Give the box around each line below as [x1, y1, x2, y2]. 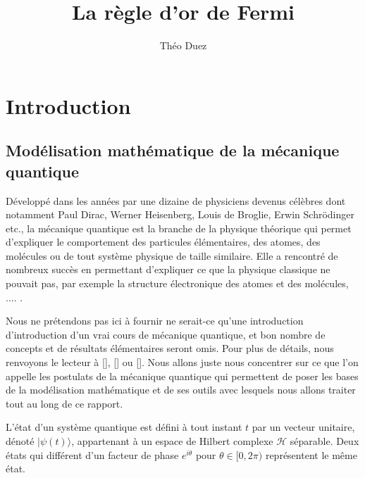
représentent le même [265, 447, 357, 462]
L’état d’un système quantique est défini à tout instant [6, 420, 242, 434]
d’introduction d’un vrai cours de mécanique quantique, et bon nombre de [6, 327, 326, 341]
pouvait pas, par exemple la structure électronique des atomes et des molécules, [6, 276, 349, 291]
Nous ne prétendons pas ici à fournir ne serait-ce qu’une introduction [6, 313, 304, 328]
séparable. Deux [290, 434, 359, 448]
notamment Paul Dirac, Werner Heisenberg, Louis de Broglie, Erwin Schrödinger [6, 207, 354, 222]
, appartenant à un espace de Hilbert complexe [71, 434, 273, 448]
